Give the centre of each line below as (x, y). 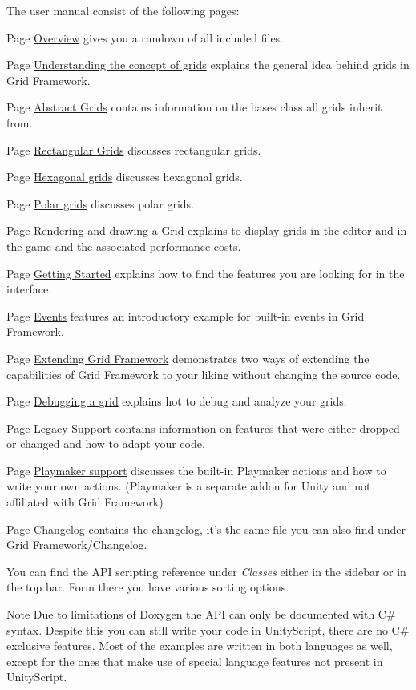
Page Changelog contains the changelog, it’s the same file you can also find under (206, 529)
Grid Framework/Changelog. (77, 545)
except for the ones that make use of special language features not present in (195, 661)
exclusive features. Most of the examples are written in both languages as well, (200, 646)
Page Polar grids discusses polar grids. (100, 203)
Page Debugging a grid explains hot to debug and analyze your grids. (177, 401)
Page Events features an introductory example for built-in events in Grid (186, 315)
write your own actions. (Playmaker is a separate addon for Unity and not (189, 486)
